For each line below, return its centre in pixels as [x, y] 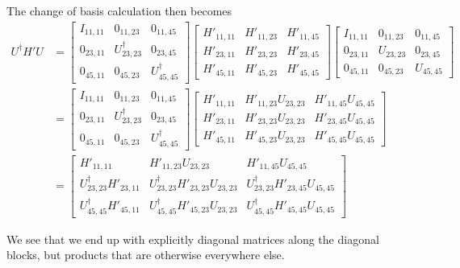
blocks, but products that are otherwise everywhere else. [146, 255]
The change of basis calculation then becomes [119, 10]
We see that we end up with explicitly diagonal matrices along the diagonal [193, 239]
